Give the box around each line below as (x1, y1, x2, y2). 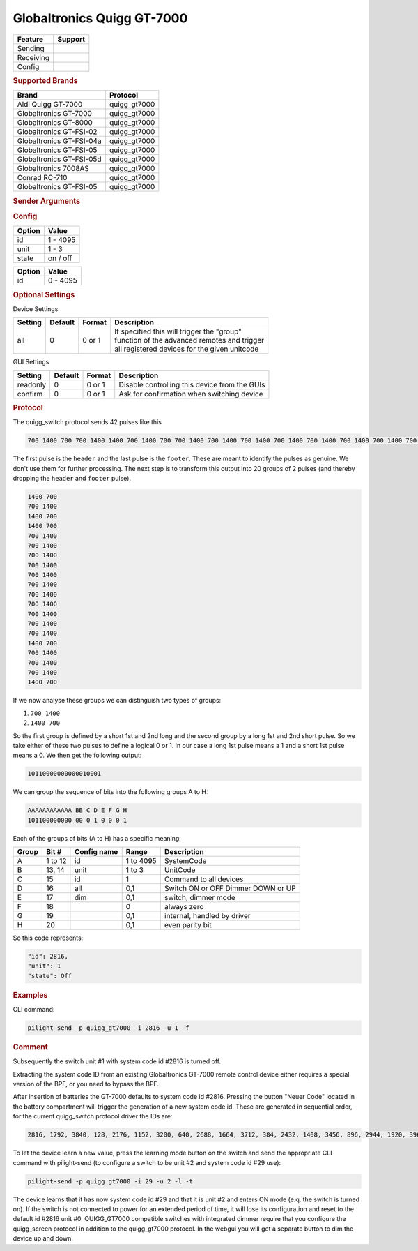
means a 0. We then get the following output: (13, 751, 142, 760)
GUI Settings (13, 358, 49, 366)
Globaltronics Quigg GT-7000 (13, 10, 188, 26)
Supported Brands (13, 75, 78, 85)
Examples (13, 990, 48, 1000)
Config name (74, 847, 118, 857)
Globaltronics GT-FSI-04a (17, 136, 102, 146)
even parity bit (164, 920, 212, 930)
